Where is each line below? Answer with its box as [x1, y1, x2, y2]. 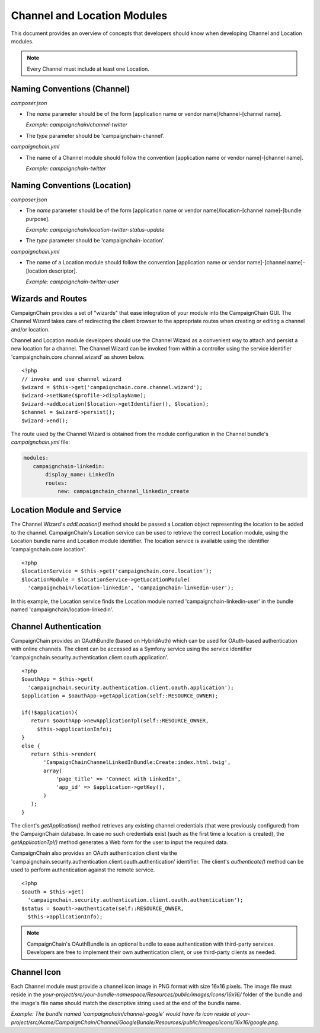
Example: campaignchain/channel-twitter [25, 121, 127, 128]
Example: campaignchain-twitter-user [25, 278, 119, 285]
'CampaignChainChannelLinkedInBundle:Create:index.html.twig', [43, 759, 231, 766]
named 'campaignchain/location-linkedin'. [11, 606, 114, 613]
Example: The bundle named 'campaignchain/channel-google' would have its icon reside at [11, 1010, 236, 1018]
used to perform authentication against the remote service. [11, 866, 155, 873]
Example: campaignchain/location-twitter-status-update [25, 226, 165, 233]
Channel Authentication [11, 621, 101, 631]
